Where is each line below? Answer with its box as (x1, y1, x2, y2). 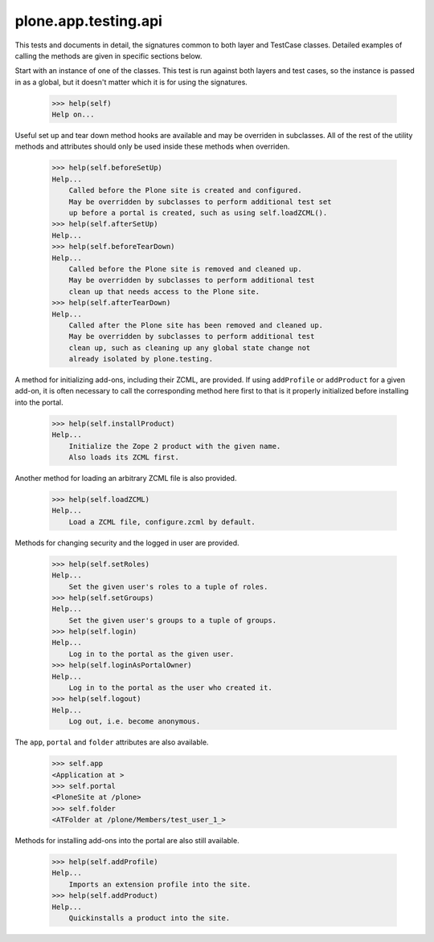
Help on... (51, 110, 95, 120)
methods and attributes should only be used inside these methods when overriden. (14, 141, 290, 152)
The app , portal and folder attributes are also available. (14, 737, 209, 747)
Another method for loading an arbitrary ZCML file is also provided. (14, 474, 237, 483)
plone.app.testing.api (14, 12, 162, 30)
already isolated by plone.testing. (68, 354, 213, 364)
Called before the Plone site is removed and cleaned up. (68, 264, 302, 273)
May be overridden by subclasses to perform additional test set (68, 197, 332, 206)
